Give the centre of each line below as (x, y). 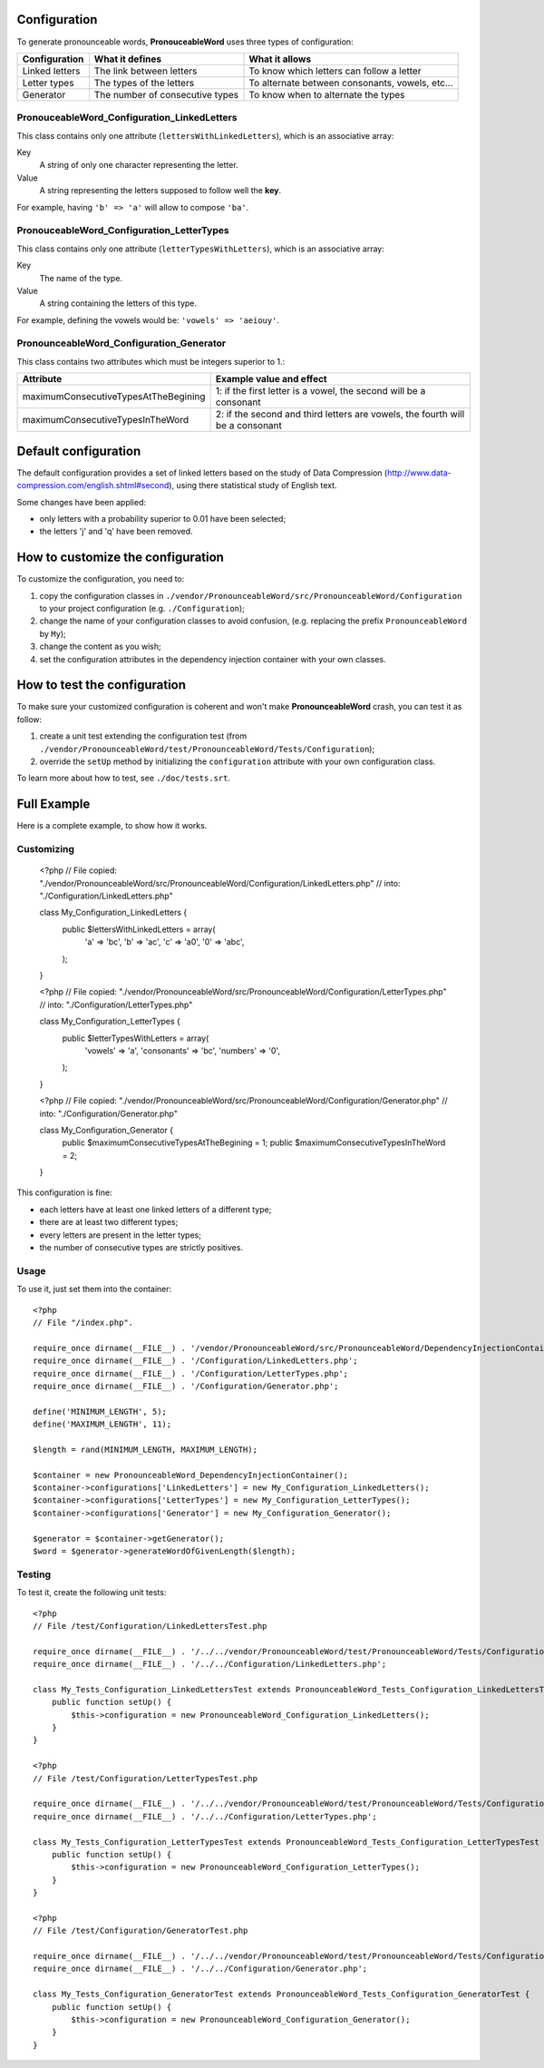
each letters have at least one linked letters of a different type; (155, 1209)
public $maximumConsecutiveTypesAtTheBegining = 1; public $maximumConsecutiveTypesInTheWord (254, 1142)
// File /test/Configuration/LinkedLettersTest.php (150, 1626)
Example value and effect (271, 379)
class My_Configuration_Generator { (107, 1130)
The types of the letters (144, 83)
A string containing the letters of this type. (118, 303)
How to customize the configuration (120, 558)
